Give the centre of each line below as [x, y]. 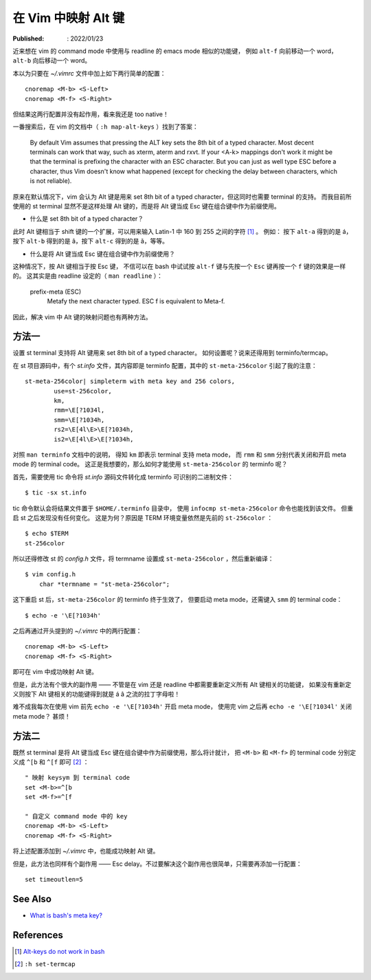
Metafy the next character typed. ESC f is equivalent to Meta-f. [136, 301]
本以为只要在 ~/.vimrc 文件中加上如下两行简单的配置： [89, 73]
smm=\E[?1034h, [79, 420]
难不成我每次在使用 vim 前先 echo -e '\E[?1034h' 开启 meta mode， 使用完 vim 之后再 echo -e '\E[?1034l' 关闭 [182, 707]
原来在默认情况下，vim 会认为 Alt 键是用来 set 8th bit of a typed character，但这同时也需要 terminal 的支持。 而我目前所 [182, 197]
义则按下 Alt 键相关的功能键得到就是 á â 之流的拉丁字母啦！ [97, 694]
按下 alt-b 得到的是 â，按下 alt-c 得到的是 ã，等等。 [90, 241]
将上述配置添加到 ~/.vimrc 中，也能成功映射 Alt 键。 [86, 851]
